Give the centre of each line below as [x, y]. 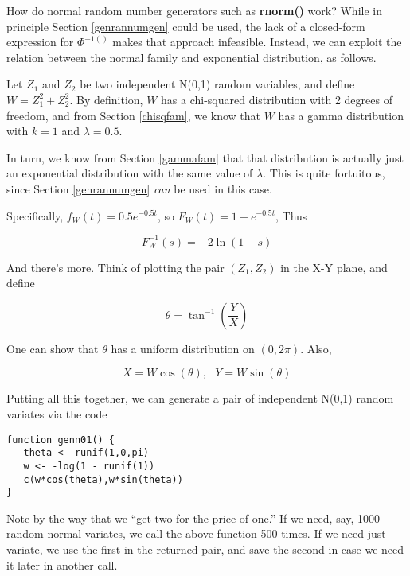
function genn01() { [61, 440]
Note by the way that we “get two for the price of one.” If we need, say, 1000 [193, 518]
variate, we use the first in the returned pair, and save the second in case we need [205, 549]
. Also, [316, 348]
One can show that [53, 348]
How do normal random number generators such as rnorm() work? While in [194, 10]
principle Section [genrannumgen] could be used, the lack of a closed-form [186, 26]
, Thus [291, 215]
